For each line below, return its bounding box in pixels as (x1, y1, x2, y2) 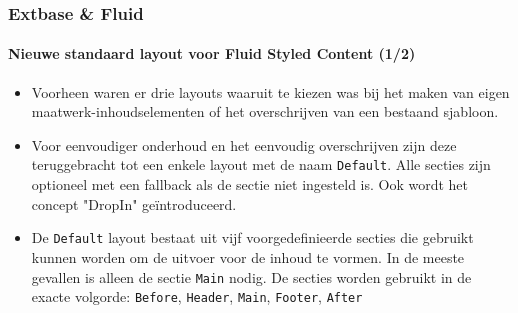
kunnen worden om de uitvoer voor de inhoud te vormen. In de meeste (31, 246, 465, 267)
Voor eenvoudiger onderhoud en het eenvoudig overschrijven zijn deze (31, 134, 457, 155)
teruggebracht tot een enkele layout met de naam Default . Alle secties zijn (31, 154, 491, 175)
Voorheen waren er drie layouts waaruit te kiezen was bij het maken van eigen (31, 81, 510, 102)
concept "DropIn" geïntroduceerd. (31, 193, 237, 214)
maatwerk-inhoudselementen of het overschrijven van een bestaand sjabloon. (31, 101, 499, 122)
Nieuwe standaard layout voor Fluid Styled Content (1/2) (8, 43, 416, 64)
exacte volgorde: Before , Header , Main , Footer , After (31, 286, 363, 307)
